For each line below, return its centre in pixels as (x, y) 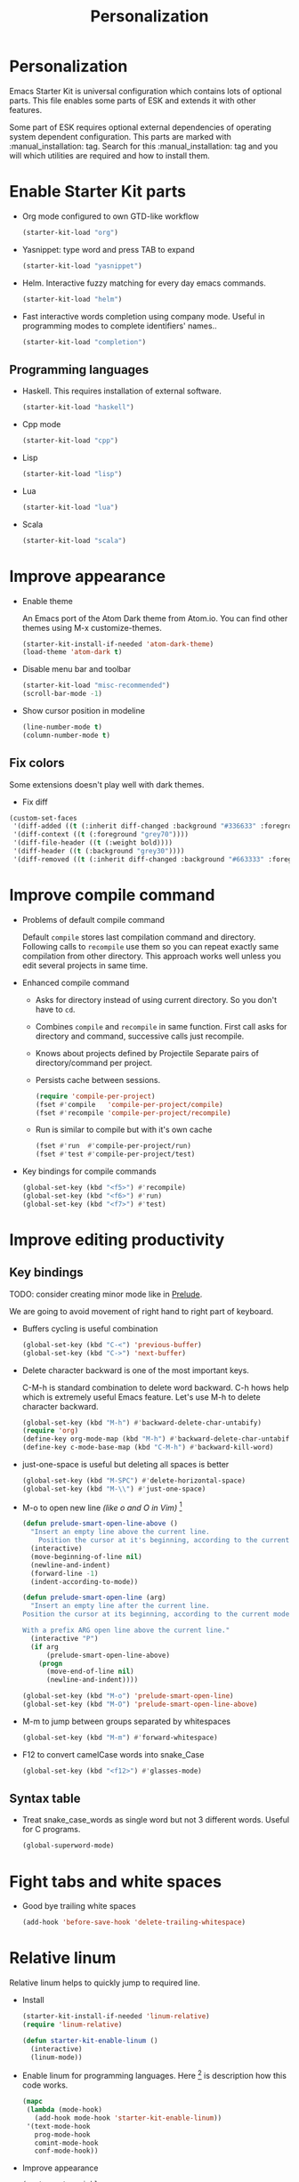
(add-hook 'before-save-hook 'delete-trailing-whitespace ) (134, 1923)
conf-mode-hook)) (66, 2151)
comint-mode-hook (66, 2143)
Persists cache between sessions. (98, 1079)
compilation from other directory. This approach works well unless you (152, 956)
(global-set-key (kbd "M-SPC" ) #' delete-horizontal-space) (134, 1481)
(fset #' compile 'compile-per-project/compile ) (129, 1104)
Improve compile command (112, 895)
